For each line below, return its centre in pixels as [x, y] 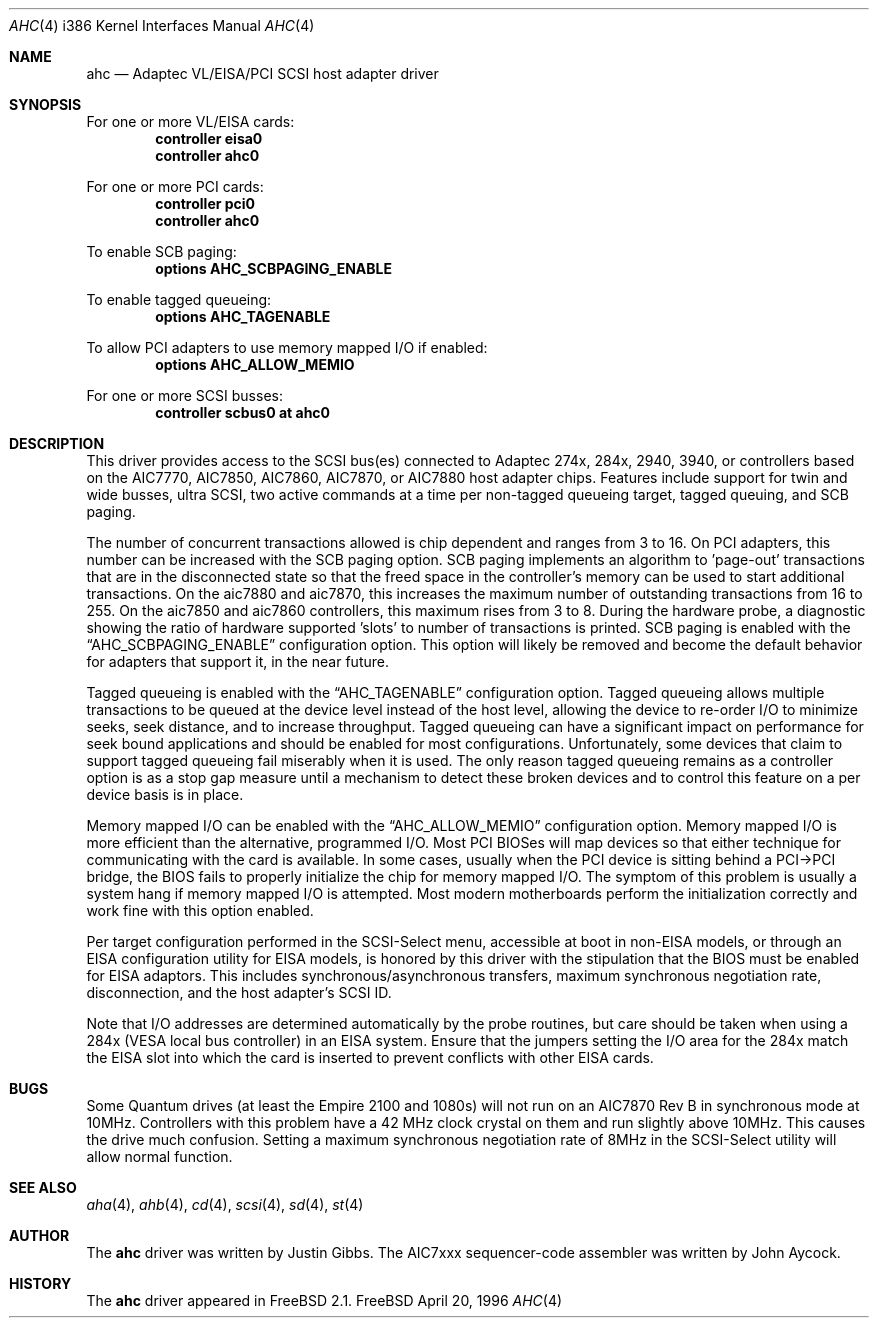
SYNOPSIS [45, 104]
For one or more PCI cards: [175, 186]
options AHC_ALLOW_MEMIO [255, 364]
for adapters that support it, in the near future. [237, 661]
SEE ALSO [43, 1187]
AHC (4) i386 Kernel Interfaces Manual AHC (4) [162, 25]
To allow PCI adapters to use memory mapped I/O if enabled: [287, 347]
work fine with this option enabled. [200, 910]
